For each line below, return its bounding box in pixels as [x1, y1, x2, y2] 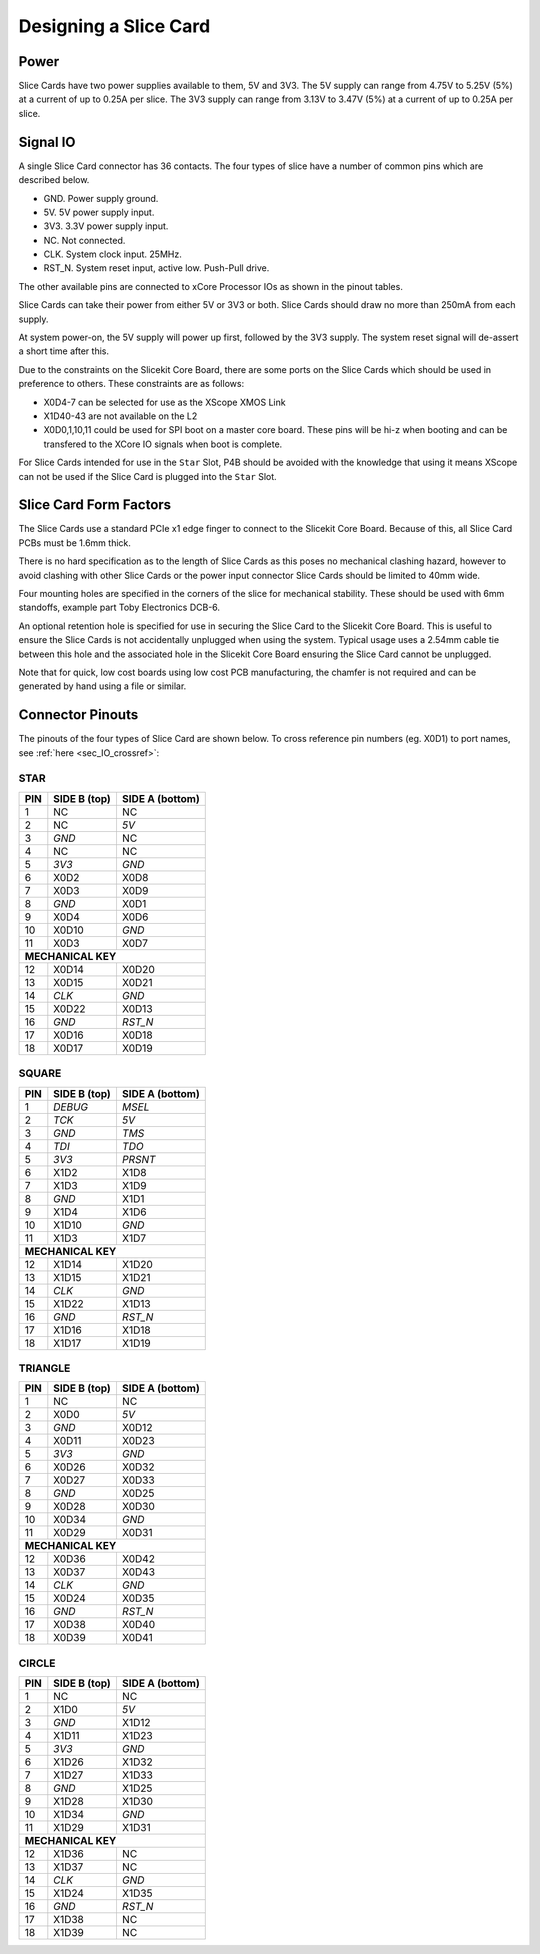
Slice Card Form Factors [18, 496, 172, 514]
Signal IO [18, 133, 76, 150]
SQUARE [18, 1066, 62, 1080]
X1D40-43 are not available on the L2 [43, 410, 198, 422]
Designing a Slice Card [18, 15, 211, 37]
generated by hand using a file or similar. [18, 680, 187, 692]
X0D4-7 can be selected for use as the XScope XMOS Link [43, 396, 286, 408]
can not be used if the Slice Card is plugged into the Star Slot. [18, 470, 277, 482]
